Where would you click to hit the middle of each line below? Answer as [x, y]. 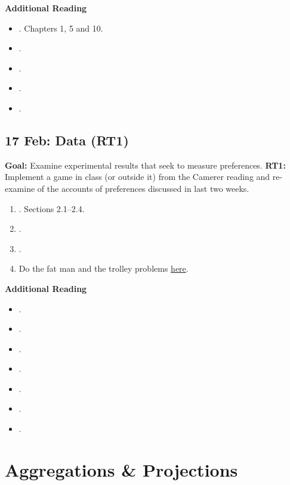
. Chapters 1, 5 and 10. [61, 28]
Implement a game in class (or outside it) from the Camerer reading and [138, 177]
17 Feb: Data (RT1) [67, 140]
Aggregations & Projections [121, 469]
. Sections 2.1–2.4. [52, 208]
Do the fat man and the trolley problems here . [104, 268]
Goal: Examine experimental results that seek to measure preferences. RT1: [145, 165]
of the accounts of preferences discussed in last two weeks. [143, 188]
